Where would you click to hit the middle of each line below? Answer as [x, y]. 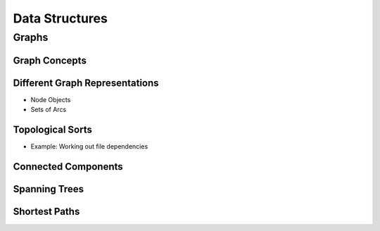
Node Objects [51, 99]
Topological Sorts [53, 129]
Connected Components [68, 167]
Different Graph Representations [86, 83]
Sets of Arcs [49, 110]
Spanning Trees [49, 189]
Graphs [31, 37]
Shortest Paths [46, 211]
